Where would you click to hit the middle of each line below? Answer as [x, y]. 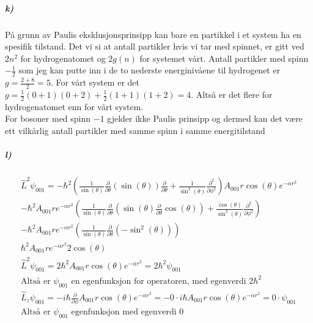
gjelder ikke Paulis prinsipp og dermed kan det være [205, 118]
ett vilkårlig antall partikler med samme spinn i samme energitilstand [135, 131]
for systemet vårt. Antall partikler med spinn [224, 58]
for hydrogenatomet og [63, 58]
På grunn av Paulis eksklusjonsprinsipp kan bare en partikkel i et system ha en [153, 34]
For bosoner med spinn [48, 118]
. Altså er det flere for [232, 94]
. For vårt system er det [95, 82]
